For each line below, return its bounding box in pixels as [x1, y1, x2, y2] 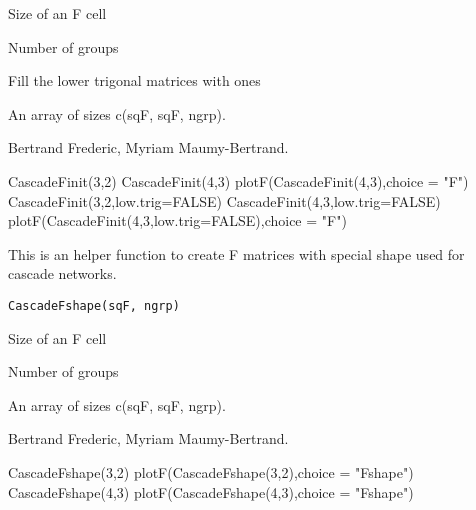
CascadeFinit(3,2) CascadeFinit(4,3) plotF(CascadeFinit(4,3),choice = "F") [8, 170, 469, 191]
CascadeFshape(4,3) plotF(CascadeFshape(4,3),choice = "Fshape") [8, 481, 414, 502]
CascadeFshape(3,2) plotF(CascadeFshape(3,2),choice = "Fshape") [8, 461, 414, 482]
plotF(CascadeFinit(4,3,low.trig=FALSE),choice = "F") [8, 210, 347, 231]
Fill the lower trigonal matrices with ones [8, 70, 261, 91]
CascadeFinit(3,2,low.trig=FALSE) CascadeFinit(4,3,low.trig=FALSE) [8, 190, 441, 211]
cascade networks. [8, 263, 117, 284]
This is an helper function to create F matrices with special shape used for [8, 243, 465, 264]
